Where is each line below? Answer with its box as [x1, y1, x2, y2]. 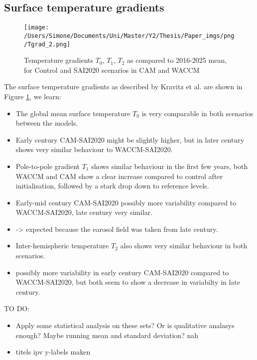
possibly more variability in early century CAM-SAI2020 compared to [15, 267, 229, 277]
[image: [24, 24, 49, 31]
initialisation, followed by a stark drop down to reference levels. [15, 180, 209, 191]
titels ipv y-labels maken [15, 347, 91, 357]
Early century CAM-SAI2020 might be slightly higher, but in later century [15, 134, 245, 145]
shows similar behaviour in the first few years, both [91, 161, 248, 171]
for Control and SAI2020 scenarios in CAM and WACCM [24, 64, 200, 75]
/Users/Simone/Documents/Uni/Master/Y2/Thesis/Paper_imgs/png [24, 32, 235, 39]
